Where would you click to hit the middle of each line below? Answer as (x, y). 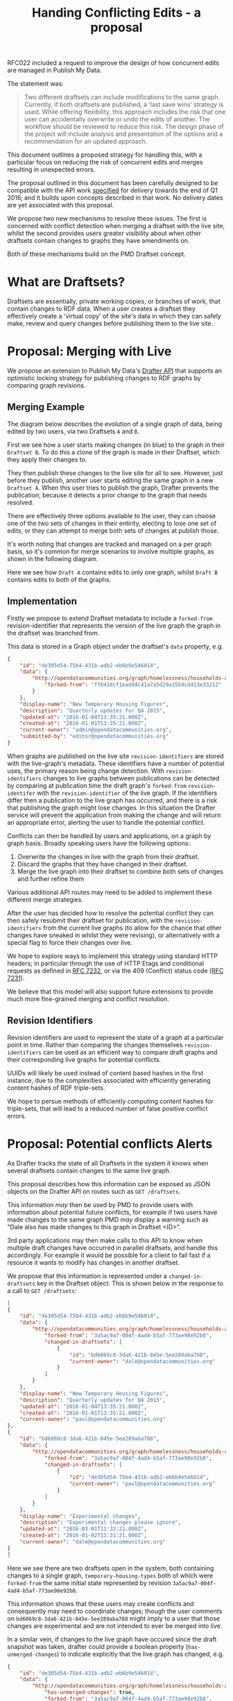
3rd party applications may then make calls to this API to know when (105, 1240)
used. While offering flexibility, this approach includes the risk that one (125, 112)
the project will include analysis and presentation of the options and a (123, 134)
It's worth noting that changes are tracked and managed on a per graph (109, 544)
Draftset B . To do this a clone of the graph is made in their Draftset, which (113, 452)
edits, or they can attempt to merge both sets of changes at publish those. (113, 530)
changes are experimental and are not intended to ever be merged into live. (115, 1625)
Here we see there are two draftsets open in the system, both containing (111, 1568)
